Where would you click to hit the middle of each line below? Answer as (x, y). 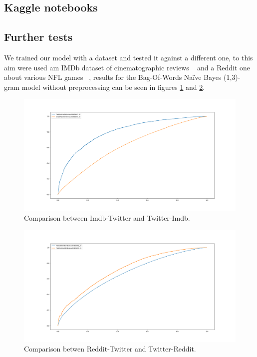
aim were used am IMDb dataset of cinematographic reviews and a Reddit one (127, 67)
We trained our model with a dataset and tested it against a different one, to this (128, 57)
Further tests (38, 37)
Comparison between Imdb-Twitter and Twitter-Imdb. (107, 217)
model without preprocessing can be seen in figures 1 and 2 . (113, 87)
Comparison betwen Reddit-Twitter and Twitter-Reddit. (110, 349)
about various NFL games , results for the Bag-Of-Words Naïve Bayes (113, 77)
